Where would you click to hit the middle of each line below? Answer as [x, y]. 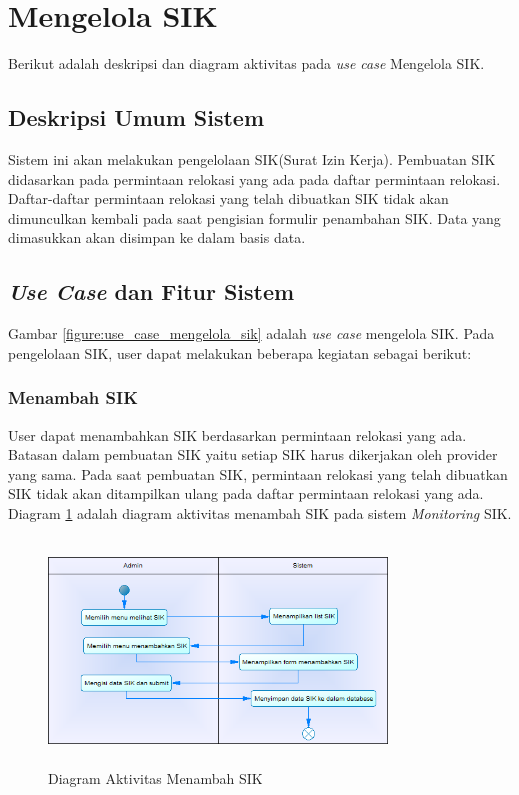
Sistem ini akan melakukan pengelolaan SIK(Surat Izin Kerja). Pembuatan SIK [252, 158]
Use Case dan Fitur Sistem [151, 291]
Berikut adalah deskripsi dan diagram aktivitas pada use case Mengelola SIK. [246, 63]
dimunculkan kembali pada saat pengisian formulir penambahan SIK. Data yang [254, 217]
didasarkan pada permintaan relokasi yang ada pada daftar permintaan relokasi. [254, 178]
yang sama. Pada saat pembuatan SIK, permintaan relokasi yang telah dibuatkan [258, 473]
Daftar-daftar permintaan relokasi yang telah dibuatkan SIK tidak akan [228, 198]
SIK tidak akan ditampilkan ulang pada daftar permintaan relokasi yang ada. [246, 493]
